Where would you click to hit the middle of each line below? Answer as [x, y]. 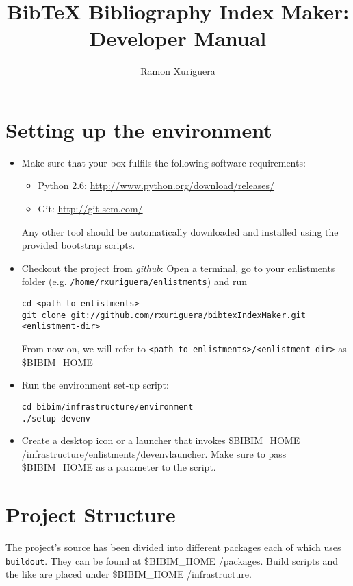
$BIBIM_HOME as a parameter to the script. [119, 467]
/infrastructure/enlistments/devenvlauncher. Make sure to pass [154, 453]
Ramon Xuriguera [178, 71]
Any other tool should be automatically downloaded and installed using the [180, 231]
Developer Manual [178, 38]
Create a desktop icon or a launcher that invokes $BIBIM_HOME [161, 440]
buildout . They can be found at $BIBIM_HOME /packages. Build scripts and [172, 560]
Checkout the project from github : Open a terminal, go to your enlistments [178, 268]
